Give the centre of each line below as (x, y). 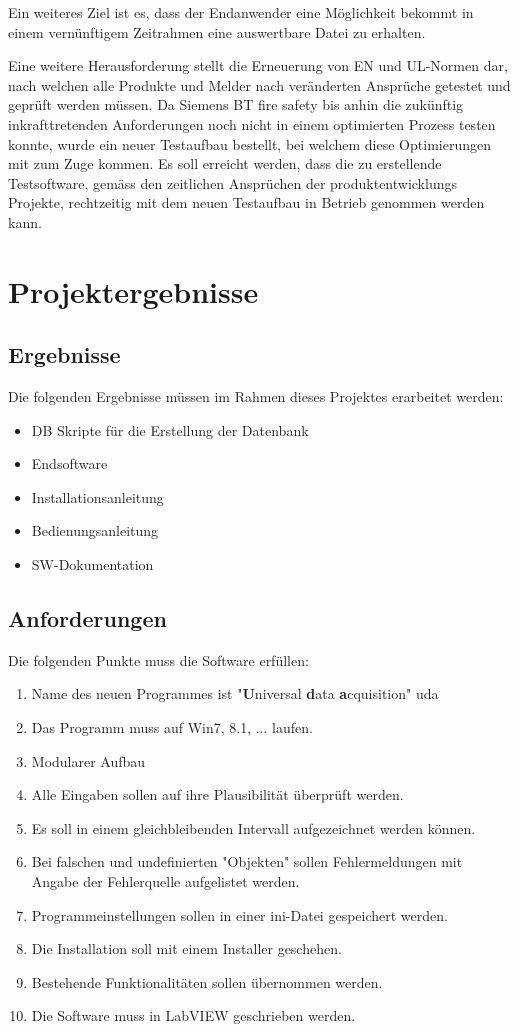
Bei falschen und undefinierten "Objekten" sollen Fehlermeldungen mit (247, 861)
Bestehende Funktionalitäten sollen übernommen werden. (207, 981)
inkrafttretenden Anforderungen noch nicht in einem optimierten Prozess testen (252, 123)
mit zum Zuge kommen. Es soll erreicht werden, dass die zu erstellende (225, 163)
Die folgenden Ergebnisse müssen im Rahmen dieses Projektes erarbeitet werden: (256, 396)
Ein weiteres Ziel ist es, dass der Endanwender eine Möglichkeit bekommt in (241, 12)
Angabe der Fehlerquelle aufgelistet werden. (165, 881)
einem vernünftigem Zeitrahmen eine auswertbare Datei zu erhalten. (217, 31)
